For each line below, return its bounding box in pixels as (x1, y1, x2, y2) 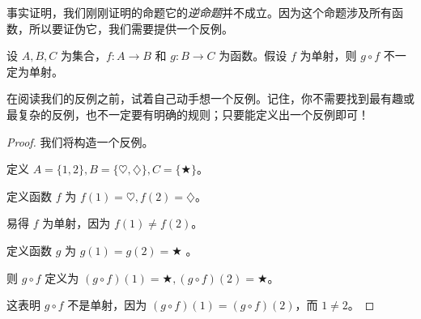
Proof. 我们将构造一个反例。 (6, 133, 154, 150)
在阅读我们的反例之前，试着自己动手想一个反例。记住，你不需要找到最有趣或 (6, 90, 415, 107)
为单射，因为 (42, 215, 111, 232)
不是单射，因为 (67, 296, 147, 313)
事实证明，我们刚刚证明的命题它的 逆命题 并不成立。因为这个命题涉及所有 (6, 4, 392, 20)
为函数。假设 (219, 47, 287, 64)
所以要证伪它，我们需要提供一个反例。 (28, 19, 233, 36)
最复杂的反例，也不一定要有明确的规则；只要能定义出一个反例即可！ (6, 105, 369, 122)
